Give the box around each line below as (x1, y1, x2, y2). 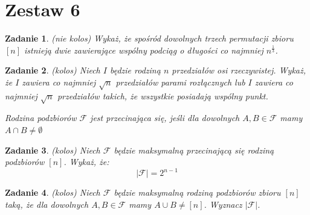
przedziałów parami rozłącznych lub (115, 75, 245, 88)
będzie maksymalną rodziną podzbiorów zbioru (114, 186, 281, 199)
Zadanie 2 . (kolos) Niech (5, 64, 100, 76)
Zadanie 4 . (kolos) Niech (5, 186, 100, 199)
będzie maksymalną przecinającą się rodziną (114, 143, 274, 156)
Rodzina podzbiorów (5, 111, 77, 124)
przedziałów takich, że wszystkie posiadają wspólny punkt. (57, 89, 268, 102)
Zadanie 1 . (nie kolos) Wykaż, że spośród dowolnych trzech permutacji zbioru (5, 32, 294, 45)
